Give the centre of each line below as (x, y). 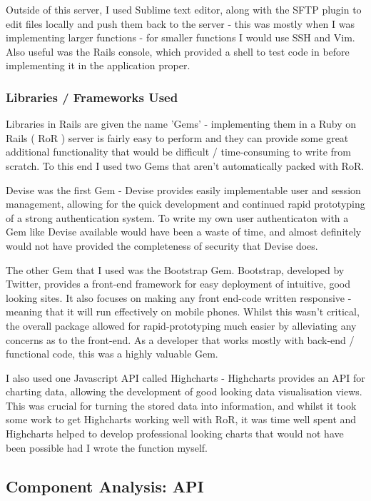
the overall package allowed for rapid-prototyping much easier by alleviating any (181, 325)
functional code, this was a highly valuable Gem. (112, 354)
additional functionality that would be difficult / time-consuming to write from (178, 152)
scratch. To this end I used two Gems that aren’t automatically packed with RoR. (185, 165)
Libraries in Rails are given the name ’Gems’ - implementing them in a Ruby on (181, 124)
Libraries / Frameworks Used (92, 97)
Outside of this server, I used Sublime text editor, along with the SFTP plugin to (184, 9)
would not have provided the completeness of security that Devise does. (162, 245)
